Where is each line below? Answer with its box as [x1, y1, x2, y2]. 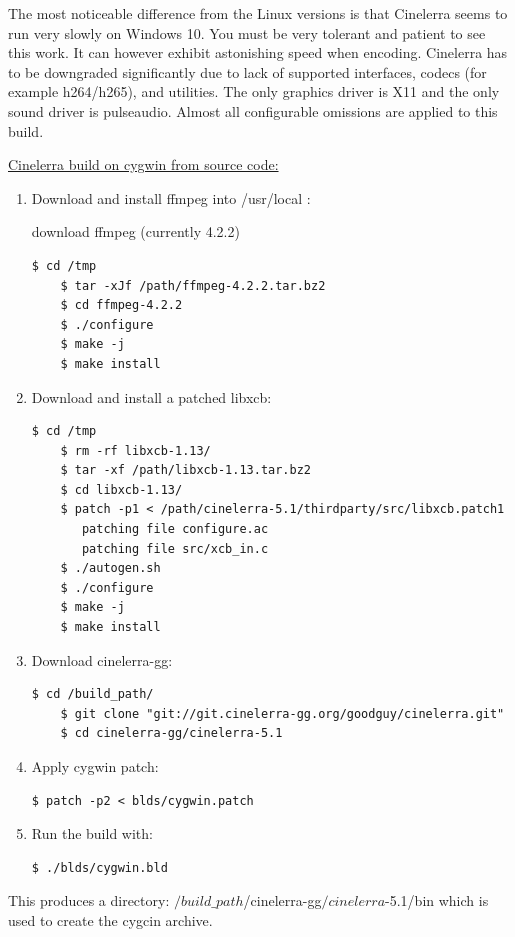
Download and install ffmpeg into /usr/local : [31, 187, 311, 208]
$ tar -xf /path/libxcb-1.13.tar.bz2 [60, 463, 311, 478]
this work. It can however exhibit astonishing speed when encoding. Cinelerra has [8, 42, 508, 63]
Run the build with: [31, 823, 153, 844]
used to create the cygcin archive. [8, 909, 213, 930]
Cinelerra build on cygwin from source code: [8, 154, 279, 175]
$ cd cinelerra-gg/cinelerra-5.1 [60, 726, 283, 741]
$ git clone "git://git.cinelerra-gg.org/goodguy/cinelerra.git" [60, 706, 505, 721]
